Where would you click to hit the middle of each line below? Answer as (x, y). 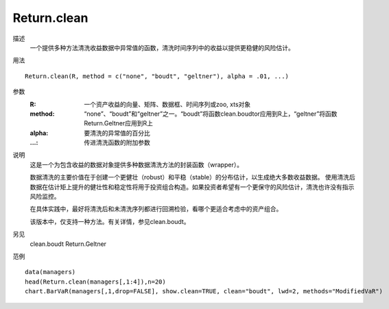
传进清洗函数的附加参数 (117, 143)
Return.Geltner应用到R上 (119, 123)
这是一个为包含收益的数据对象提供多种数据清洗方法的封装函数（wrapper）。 (137, 164)
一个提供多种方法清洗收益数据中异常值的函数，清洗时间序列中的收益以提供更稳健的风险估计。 (162, 47)
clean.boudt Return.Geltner (68, 244)
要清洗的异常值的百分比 (117, 133)
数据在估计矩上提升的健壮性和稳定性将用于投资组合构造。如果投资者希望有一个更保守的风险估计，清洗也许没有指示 (192, 187)
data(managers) (50, 272)
